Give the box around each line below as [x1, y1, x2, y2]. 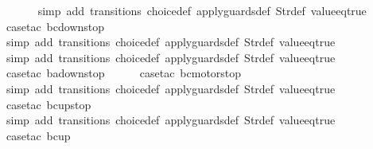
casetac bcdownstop [6, 18, 105, 34]
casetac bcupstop [6, 96, 91, 112]
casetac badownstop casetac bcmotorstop [6, 65, 242, 81]
